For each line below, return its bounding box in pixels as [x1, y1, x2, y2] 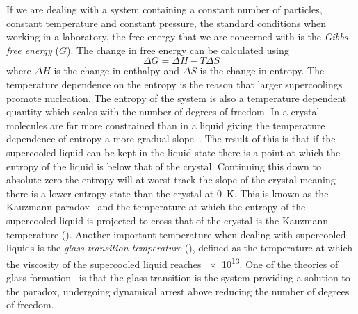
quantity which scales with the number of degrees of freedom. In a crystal [6, 104, 320, 119]
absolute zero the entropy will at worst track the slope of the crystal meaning [6, 172, 336, 187]
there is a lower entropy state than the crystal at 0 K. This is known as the [6, 185, 329, 200]
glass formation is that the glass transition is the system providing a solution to [6, 270, 350, 284]
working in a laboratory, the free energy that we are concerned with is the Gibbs [6, 29, 348, 44]
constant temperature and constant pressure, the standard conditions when [6, 15, 326, 30]
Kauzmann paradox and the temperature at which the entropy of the [6, 199, 306, 214]
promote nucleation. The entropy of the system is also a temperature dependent [6, 90, 347, 105]
